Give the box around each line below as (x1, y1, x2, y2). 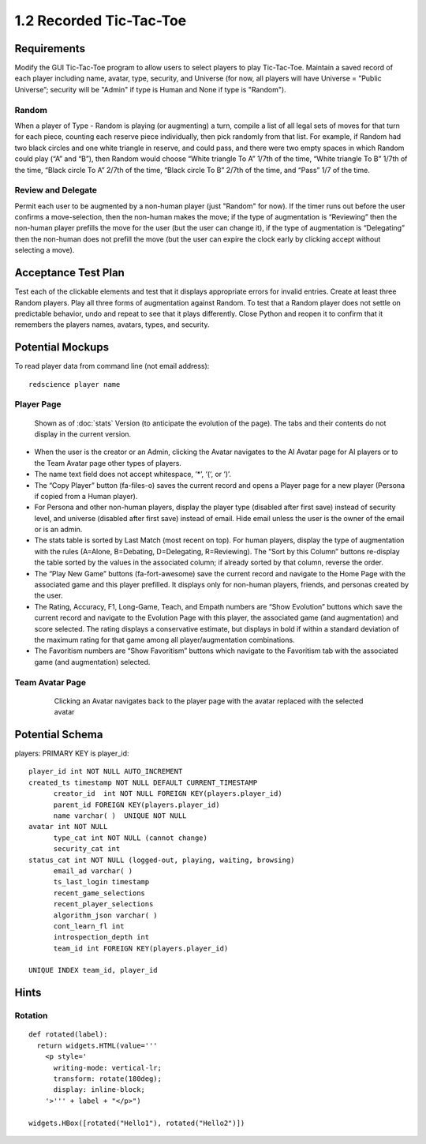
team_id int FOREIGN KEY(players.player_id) (53, 943, 229, 953)
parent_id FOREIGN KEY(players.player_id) (53, 800, 220, 809)
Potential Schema (14, 727, 103, 741)
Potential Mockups (14, 340, 110, 354)
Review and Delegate (14, 185, 98, 196)
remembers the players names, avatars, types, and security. (14, 320, 210, 329)
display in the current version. (34, 429, 132, 438)
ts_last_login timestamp (53, 877, 150, 887)
